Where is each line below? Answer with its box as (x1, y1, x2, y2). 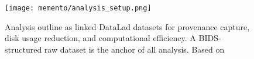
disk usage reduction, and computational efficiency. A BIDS (5, 32, 218, 44)
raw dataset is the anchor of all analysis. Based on (44, 43, 225, 55)
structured (5, 43, 42, 55)
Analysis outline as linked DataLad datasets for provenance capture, (5, 20, 250, 32)
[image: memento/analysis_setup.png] (5, 4, 152, 12)
